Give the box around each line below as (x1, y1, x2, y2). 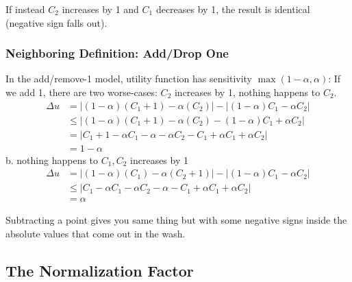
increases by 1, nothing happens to (174, 85, 320, 99)
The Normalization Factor (5, 259, 194, 281)
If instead (5, 2, 45, 16)
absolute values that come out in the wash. (5, 226, 186, 240)
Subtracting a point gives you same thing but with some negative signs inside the (5, 213, 347, 227)
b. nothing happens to (5, 152, 99, 167)
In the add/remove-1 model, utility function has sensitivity (5, 71, 253, 86)
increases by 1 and (62, 2, 139, 16)
